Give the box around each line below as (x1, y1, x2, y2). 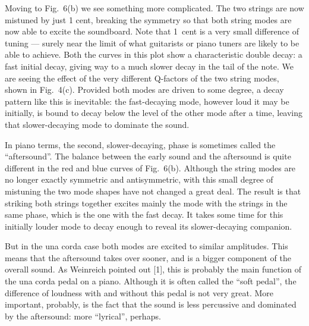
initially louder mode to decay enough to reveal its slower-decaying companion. (5, 220, 292, 232)
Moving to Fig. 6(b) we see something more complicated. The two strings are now (5, 2, 304, 14)
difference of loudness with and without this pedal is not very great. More (5, 286, 273, 299)
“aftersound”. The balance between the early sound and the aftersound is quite (5, 150, 291, 162)
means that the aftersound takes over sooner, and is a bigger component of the (5, 251, 291, 264)
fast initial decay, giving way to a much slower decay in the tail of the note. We (5, 59, 294, 72)
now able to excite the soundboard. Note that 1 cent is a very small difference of (5, 25, 299, 37)
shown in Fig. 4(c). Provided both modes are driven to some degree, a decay (5, 83, 284, 96)
